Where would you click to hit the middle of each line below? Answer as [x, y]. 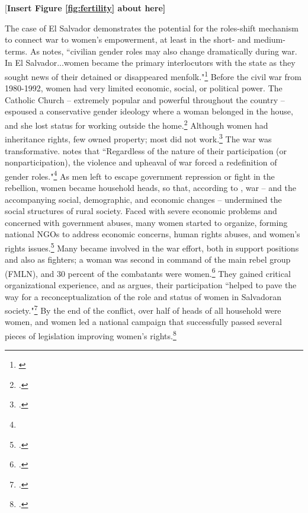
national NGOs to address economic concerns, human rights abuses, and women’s [153, 234]
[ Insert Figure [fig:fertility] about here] [85, 8]
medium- [269, 39]
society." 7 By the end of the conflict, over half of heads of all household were [143, 309]
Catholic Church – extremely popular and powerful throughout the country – [145, 99]
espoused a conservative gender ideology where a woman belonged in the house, [149, 111]
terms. [16, 51]
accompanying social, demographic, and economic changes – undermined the [143, 199]
